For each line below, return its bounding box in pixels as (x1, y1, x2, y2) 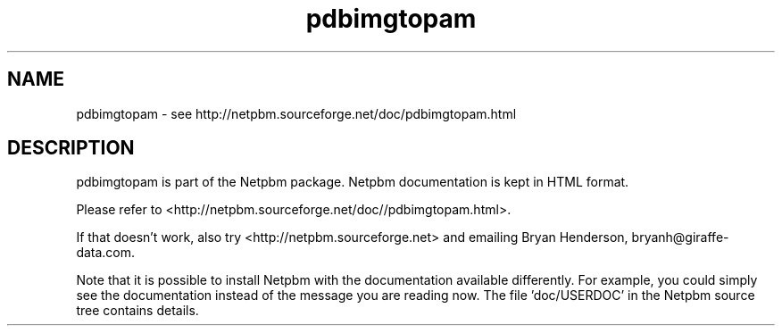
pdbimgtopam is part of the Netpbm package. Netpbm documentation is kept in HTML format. (76, 174, 629, 190)
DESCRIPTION (7, 137, 135, 160)
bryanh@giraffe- (631, 229, 729, 246)
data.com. (76, 245, 136, 261)
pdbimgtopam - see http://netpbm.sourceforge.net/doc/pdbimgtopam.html (76, 105, 517, 121)
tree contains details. (76, 303, 199, 319)
